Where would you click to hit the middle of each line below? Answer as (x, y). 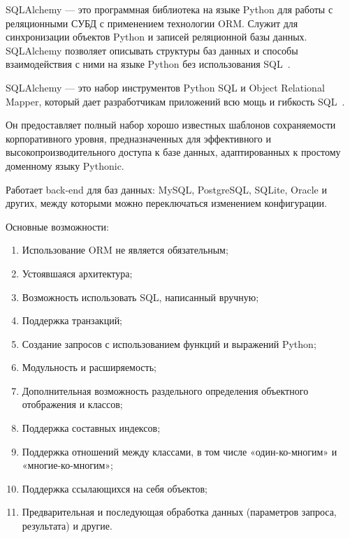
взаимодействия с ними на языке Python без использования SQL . (148, 64)
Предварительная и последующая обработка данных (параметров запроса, (179, 512)
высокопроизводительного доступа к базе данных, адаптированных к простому (173, 152)
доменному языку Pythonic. (65, 165)
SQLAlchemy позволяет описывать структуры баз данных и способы (152, 50)
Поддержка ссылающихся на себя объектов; (115, 488)
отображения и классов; (72, 404)
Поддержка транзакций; (72, 320)
